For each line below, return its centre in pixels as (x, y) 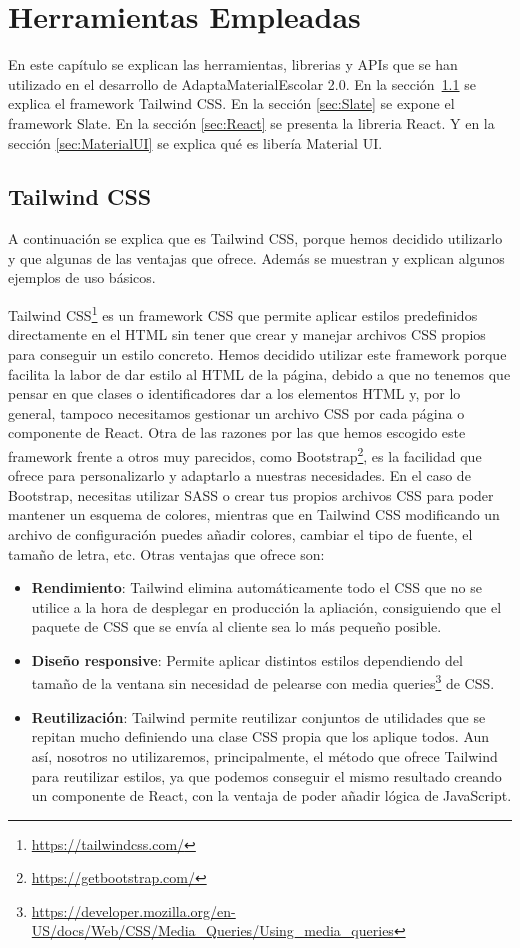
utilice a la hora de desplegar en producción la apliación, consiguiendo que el (266, 606)
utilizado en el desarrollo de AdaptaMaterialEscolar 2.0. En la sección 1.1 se (242, 83)
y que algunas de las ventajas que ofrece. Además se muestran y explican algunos (256, 257)
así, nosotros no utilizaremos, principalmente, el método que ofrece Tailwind (264, 755)
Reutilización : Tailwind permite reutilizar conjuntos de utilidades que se (258, 716)
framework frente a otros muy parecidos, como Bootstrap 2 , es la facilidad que (245, 454)
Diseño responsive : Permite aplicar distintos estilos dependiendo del (247, 659)
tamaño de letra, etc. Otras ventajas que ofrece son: (166, 553)
